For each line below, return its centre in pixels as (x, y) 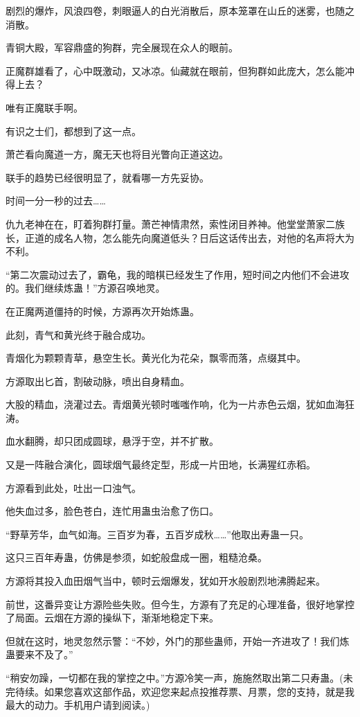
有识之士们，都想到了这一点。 (73, 131)
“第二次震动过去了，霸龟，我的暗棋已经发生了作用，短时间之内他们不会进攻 (178, 274)
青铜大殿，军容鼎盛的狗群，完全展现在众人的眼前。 (122, 47)
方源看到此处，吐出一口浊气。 (73, 487)
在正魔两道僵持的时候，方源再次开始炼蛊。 (102, 311)
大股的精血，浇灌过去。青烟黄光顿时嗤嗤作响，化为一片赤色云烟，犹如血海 (175, 404)
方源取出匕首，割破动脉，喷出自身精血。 (98, 381)
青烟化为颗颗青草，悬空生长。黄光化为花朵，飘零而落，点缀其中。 (156, 358)
